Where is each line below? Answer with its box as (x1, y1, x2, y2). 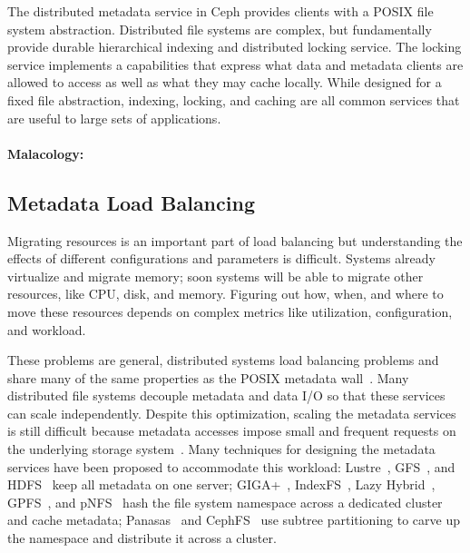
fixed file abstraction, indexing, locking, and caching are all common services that (7, 90, 460, 109)
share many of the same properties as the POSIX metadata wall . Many (7, 368, 409, 387)
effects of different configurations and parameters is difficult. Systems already (7, 249, 436, 268)
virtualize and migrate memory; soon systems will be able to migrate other (7, 266, 424, 285)
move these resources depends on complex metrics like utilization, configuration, (7, 301, 453, 321)
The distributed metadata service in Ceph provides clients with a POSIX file (7, 2, 434, 20)
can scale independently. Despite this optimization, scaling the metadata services (7, 403, 456, 422)
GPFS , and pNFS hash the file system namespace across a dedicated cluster (7, 492, 443, 511)
